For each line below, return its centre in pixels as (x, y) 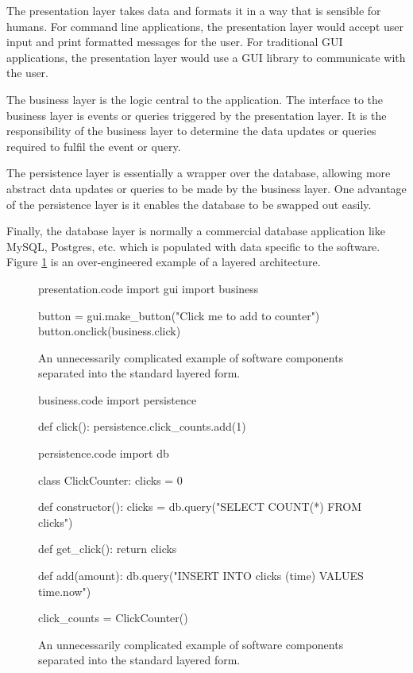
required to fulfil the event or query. (94, 146)
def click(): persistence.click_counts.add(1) (142, 426)
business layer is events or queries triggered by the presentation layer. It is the (197, 115)
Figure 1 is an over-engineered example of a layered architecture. (164, 262)
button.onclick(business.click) (110, 331)
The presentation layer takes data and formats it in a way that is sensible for (194, 10)
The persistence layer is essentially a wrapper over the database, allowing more (199, 173)
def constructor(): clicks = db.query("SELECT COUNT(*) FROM (200, 507)
